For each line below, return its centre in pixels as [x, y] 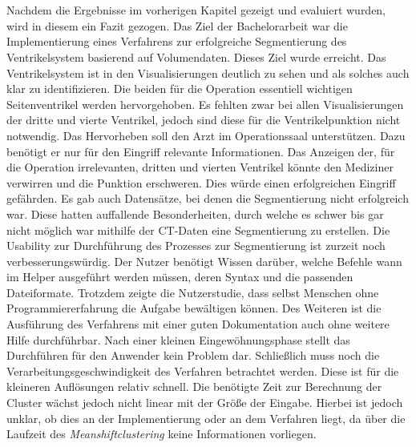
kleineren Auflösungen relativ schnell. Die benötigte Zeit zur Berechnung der [194, 387]
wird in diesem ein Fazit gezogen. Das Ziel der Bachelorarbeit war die [177, 25]
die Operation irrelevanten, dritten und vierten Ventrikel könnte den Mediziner [200, 167]
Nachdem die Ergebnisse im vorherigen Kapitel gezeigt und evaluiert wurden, [196, 10]
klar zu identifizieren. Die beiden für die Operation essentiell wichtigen [180, 89]
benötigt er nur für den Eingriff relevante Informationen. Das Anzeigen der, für [201, 151]
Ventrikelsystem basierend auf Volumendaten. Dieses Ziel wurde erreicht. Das [196, 56]
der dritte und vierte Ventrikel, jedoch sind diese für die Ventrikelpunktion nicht [204, 120]
